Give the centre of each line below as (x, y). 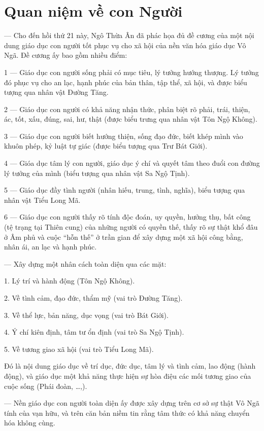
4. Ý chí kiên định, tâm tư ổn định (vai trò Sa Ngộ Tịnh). (94, 332)
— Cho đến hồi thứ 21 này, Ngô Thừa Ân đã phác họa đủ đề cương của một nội (129, 35)
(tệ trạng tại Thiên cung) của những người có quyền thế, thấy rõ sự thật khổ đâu (131, 227)
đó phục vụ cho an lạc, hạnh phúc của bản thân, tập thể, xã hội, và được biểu (126, 82)
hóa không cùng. (30, 423)
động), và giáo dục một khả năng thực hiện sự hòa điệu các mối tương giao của (128, 375)
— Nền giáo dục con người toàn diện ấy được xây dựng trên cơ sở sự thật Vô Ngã (132, 403)
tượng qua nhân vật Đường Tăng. (56, 92)
